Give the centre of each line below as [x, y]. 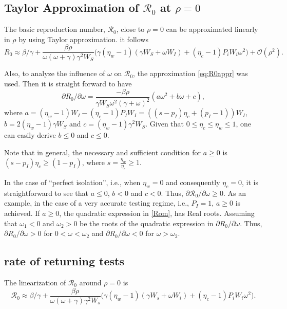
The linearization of [35, 282]
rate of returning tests [64, 261]
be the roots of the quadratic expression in [147, 223]
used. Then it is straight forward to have [68, 84]
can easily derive [30, 135]
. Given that [165, 124]
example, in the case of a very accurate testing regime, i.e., [97, 203]
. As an [234, 193]
